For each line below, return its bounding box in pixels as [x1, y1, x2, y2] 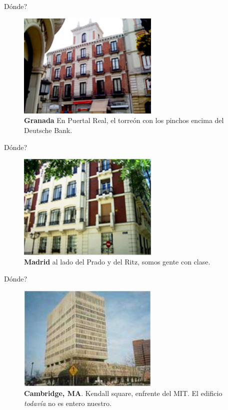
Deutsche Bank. [24, 124, 72, 135]
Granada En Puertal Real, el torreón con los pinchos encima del [24, 115, 224, 125]
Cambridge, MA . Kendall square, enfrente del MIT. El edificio [24, 388, 222, 398]
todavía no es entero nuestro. [24, 397, 111, 408]
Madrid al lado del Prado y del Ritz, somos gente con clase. [24, 256, 210, 267]
